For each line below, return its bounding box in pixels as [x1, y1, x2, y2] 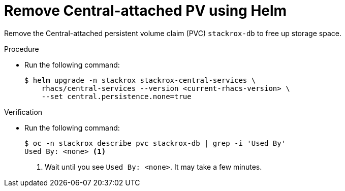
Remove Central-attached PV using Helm [4, 2, 287, 19]
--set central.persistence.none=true [41, 92, 192, 101]
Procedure [4, 44, 39, 53]
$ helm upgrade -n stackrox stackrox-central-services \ [24, 76, 256, 84]
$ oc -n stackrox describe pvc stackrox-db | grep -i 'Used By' [24, 139, 286, 147]
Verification [4, 107, 43, 116]
